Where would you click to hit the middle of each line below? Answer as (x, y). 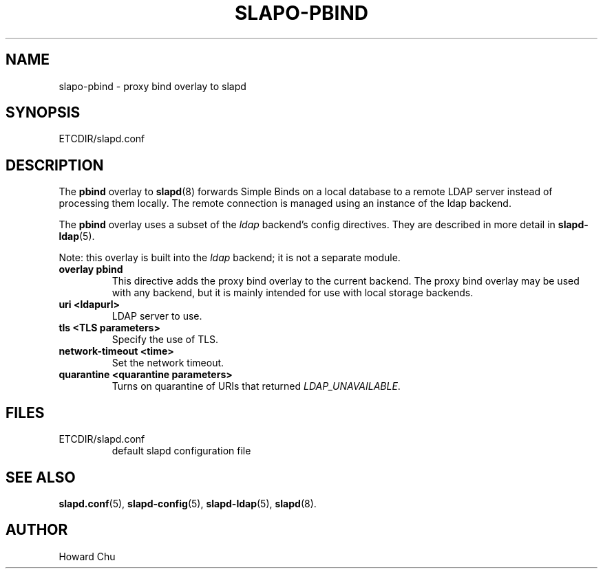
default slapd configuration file (181, 451)
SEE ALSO (41, 477)
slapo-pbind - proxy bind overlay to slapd (152, 86)
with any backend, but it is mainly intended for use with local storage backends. (293, 293)
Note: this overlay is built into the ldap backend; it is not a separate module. (230, 258)
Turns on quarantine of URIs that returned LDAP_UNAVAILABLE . (256, 386)
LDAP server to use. (157, 316)
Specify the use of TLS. (165, 340)
